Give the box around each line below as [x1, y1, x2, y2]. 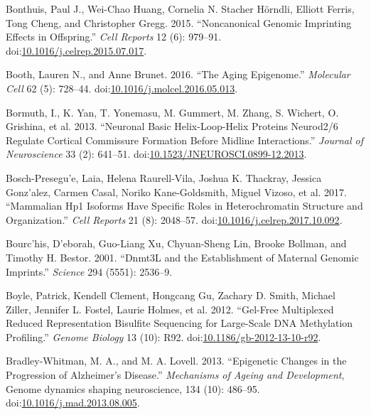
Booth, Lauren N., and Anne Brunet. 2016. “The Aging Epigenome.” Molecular [6, 67, 350, 82]
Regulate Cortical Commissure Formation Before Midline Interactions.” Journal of [6, 132, 364, 147]
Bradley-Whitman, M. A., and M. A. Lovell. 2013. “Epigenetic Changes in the [6, 353, 347, 368]
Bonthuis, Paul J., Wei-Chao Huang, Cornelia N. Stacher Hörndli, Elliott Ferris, [6, 1, 355, 16]
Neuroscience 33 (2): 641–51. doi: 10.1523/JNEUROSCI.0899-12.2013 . [6, 146, 307, 161]
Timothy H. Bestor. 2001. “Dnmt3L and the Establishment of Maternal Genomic [6, 249, 359, 264]
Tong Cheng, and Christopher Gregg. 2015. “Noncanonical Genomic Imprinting [6, 15, 352, 30]
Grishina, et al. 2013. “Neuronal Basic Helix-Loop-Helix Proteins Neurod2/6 [6, 119, 338, 134]
